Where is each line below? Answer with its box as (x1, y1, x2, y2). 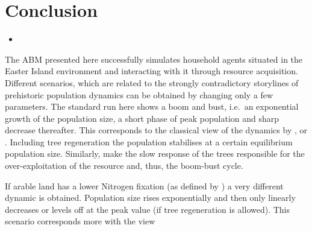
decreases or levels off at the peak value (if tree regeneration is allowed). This (5, 203, 290, 215)
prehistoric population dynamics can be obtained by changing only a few (5, 88, 273, 101)
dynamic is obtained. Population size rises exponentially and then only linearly (5, 191, 296, 204)
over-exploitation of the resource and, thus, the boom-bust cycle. (5, 159, 243, 172)
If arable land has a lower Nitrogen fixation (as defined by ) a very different (5, 179, 284, 192)
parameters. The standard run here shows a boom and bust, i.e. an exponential (5, 100, 299, 113)
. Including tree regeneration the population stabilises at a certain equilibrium (5, 135, 293, 148)
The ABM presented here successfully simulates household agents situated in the (5, 52, 303, 65)
